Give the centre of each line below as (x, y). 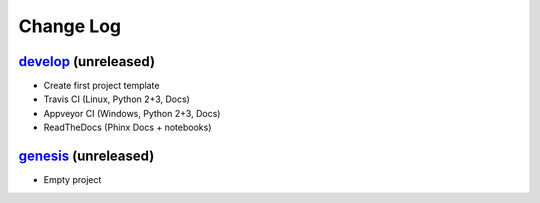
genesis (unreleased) (86, 156)
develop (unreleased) (86, 61)
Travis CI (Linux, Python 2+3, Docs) (116, 99)
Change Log (70, 26)
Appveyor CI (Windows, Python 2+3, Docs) (132, 113)
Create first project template (101, 86)
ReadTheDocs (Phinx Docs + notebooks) (127, 127)
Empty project (72, 180)
